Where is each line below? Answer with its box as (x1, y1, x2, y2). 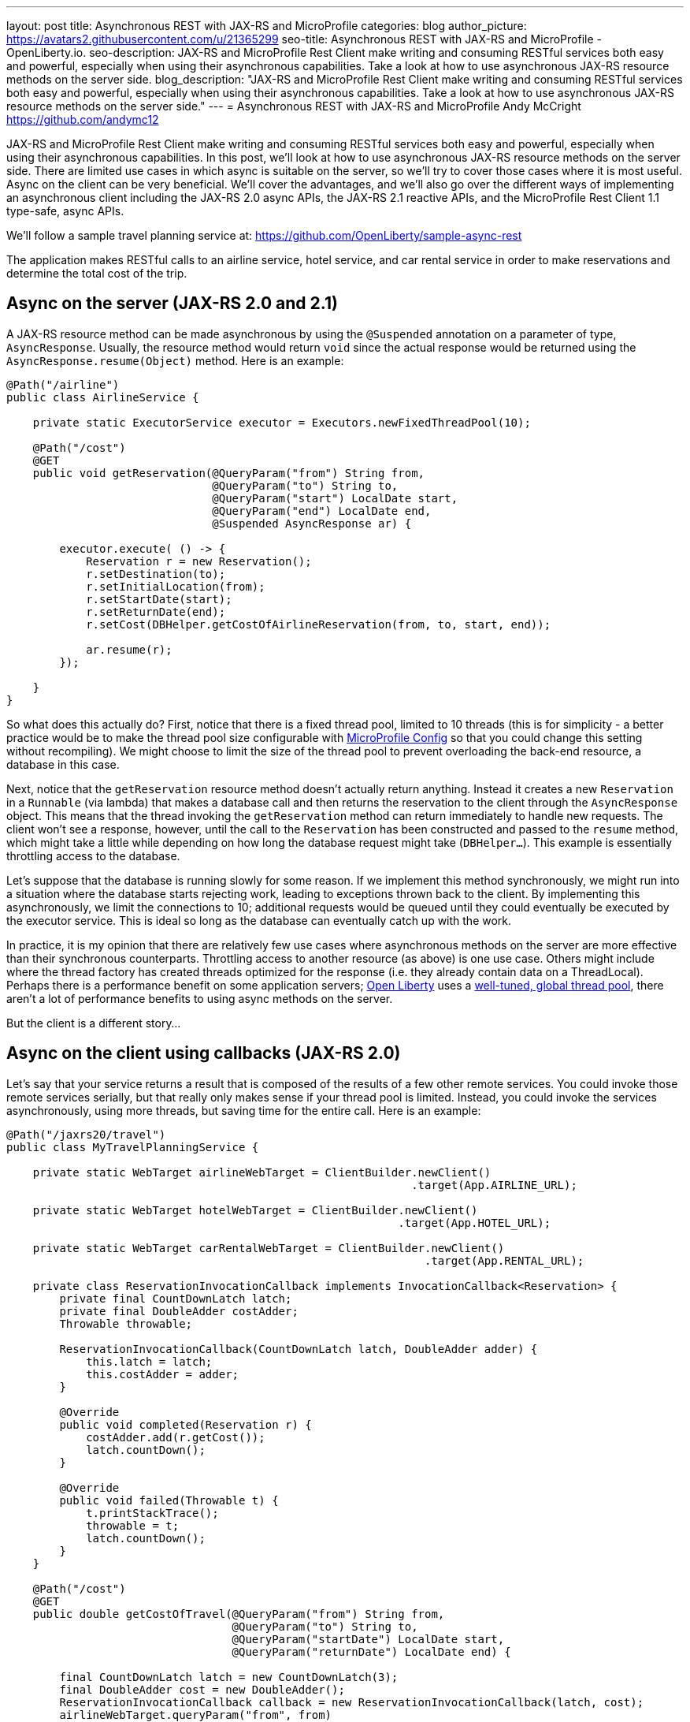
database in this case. (6, 757, 120, 771)
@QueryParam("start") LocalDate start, (212, 491, 458, 505)
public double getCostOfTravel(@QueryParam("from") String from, (32, 1607, 445, 1620)
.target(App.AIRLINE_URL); (411, 1178, 577, 1191)
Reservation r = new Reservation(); (86, 554, 312, 568)
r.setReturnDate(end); (86, 605, 226, 618)
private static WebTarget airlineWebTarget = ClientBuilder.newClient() (32, 1165, 492, 1179)
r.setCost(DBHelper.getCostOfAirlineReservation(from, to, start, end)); (86, 617, 551, 631)
